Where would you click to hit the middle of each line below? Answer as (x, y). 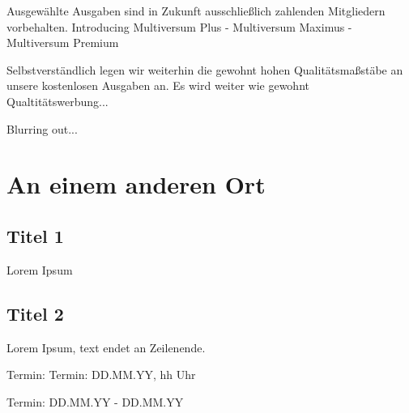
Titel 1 (35, 235)
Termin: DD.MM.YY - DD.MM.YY (95, 401)
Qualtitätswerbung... (58, 101)
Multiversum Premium (63, 43)
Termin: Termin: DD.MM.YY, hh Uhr (101, 375)
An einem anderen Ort (136, 184)
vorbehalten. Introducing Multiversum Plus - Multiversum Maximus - (179, 26)
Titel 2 (35, 313)
